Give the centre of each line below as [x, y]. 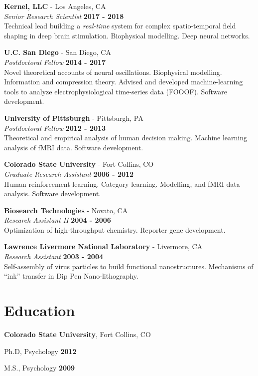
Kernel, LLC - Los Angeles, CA [55, 6]
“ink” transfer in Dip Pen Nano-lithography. [71, 276]
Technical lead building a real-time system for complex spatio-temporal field [120, 26]
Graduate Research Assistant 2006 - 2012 [69, 174]
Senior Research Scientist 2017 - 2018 [64, 16]
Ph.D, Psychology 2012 [40, 351]
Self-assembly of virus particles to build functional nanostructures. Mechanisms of [129, 266]
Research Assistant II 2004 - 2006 [58, 220]
